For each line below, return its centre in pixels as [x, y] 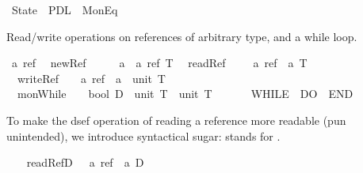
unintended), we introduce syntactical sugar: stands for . [143, 135]
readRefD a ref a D [85, 162]
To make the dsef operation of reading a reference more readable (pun [176, 120]
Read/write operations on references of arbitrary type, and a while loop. [182, 36]
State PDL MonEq [65, 9]
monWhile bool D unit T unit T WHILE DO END [185, 94]
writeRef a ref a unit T [91, 78]
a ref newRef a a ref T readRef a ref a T [159, 63]
